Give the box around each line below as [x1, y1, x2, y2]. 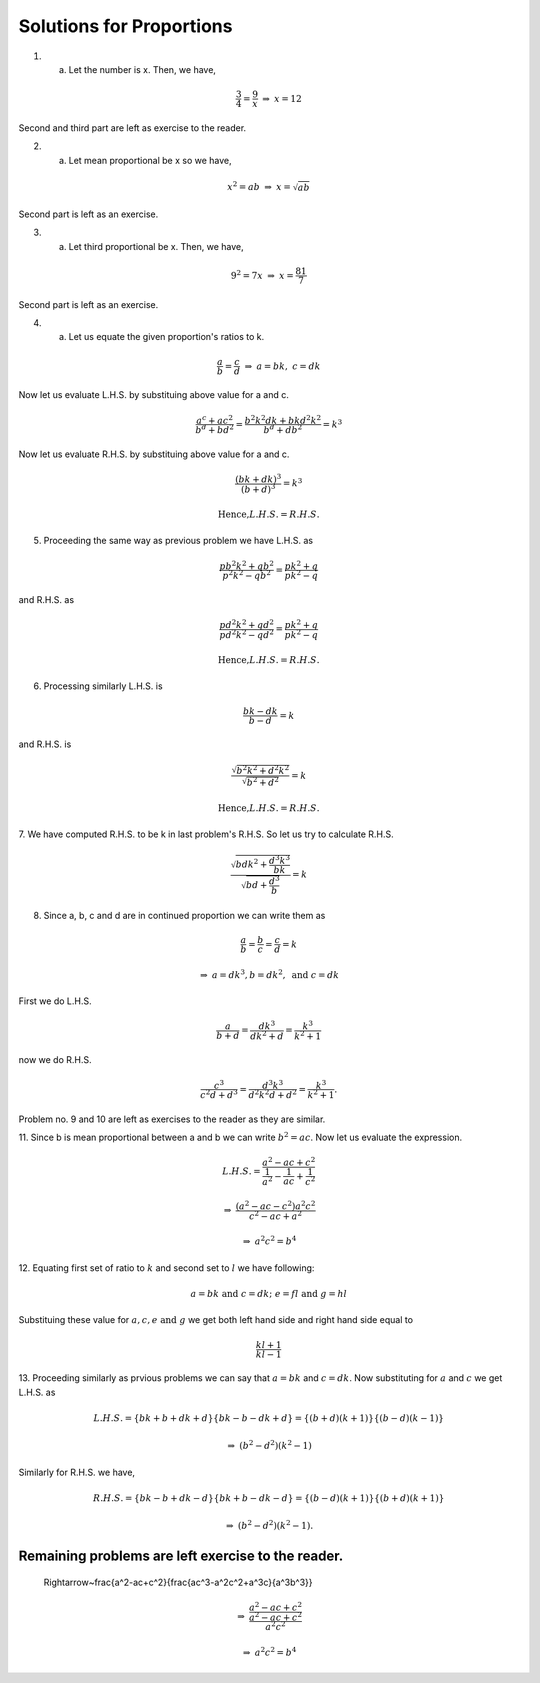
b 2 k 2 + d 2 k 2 [236, 763, 290, 776]
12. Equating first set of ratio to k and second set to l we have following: [18, 1261, 315, 1274]
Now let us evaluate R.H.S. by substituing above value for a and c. [18, 448, 290, 460]
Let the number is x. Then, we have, [68, 63, 217, 75]
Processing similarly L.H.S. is [43, 680, 164, 692]
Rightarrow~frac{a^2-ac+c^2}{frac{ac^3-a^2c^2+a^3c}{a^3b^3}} [43, 1576, 314, 1588]
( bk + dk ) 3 [235, 471, 282, 485]
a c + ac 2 [196, 413, 234, 426]
